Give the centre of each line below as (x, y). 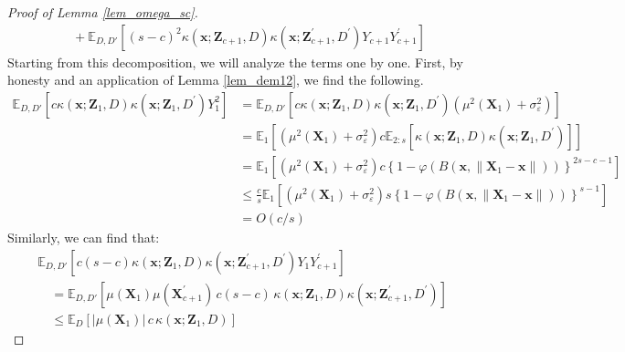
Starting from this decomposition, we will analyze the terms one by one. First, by (235, 62)
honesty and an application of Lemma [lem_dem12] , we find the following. (216, 80)
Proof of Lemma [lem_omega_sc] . (103, 12)
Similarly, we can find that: (84, 237)
